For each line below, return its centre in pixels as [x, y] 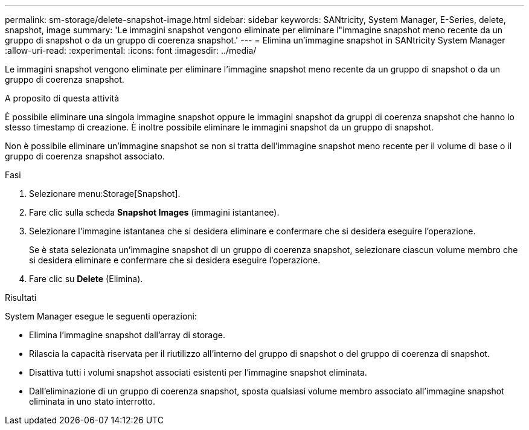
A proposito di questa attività [62, 98]
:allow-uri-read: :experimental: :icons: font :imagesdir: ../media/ [131, 50]
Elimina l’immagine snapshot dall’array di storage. [127, 335]
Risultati [21, 297]
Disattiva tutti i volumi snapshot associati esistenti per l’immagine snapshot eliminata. [198, 372]
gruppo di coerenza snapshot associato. [85, 156]
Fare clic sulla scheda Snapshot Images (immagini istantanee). [154, 212]
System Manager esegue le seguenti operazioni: [101, 316]
